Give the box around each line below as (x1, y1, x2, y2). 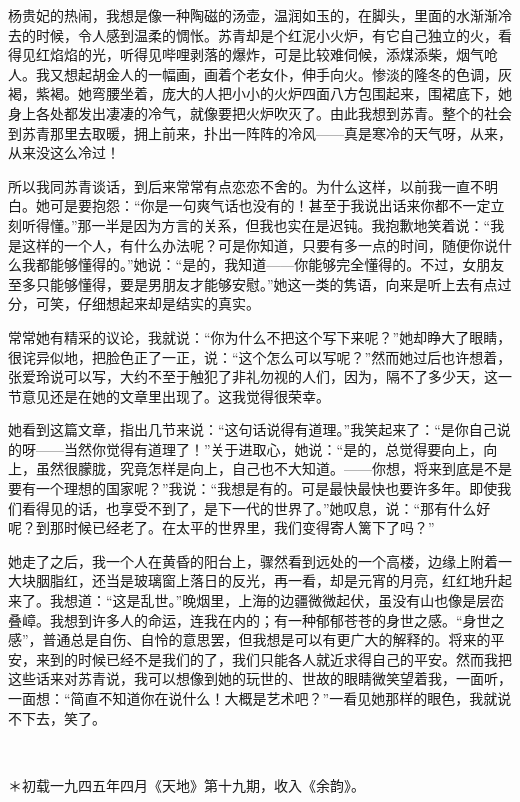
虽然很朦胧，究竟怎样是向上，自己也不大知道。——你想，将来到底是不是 (35, 458, 512, 479)
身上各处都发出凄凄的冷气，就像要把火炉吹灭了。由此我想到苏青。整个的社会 (8, 102, 512, 123)
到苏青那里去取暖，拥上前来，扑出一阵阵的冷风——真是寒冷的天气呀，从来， (8, 122, 512, 143)
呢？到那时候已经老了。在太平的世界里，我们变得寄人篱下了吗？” (8, 517, 435, 538)
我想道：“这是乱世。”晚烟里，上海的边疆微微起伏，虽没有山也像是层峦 (49, 590, 505, 611)
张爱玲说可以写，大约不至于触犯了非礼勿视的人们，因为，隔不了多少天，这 (8, 366, 498, 387)
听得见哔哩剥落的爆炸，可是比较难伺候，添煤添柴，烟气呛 (119, 44, 498, 65)
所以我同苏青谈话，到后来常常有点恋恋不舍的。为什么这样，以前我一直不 (8, 175, 484, 196)
